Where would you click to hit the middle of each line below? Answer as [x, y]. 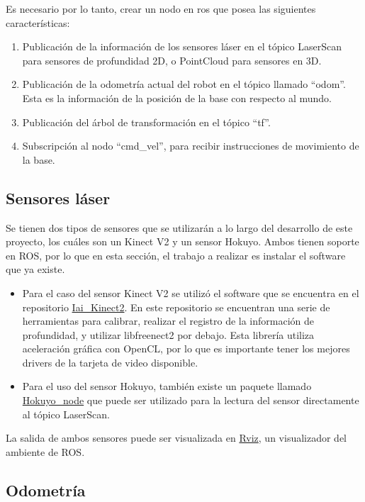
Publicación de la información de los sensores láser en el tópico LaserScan [182, 46]
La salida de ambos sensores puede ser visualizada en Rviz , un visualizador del [176, 438]
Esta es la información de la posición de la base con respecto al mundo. [177, 97]
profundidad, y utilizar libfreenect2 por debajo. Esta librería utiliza [168, 334]
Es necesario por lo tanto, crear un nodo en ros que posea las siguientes [161, 9]
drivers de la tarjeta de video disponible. [110, 362]
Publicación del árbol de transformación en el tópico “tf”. [146, 122]
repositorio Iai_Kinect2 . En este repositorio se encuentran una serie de [176, 307]
